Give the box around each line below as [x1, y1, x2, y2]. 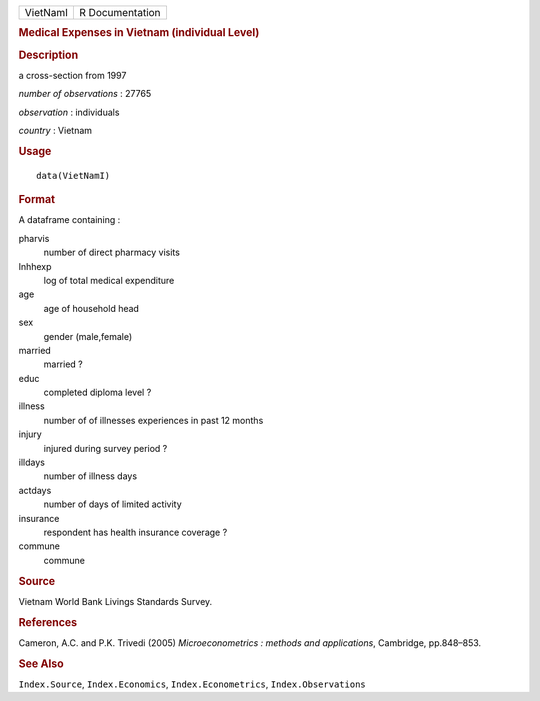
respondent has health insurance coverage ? [43, 526, 228, 538]
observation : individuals [18, 106, 120, 118]
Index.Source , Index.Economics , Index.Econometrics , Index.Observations [18, 678, 366, 690]
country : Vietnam [18, 125, 93, 137]
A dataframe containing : [18, 214, 121, 226]
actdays [18, 484, 52, 496]
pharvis [18, 232, 50, 244]
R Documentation [79, 6, 161, 19]
